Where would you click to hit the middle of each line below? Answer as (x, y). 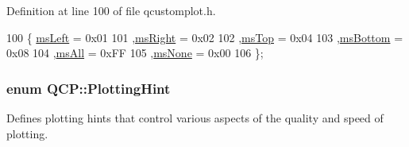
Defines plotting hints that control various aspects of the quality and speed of (195, 118)
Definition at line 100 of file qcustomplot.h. (111, 10)
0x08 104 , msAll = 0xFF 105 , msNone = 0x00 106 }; (135, 53)
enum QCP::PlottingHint (89, 88)
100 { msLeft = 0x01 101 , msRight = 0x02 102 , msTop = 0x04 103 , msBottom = (205, 37)
